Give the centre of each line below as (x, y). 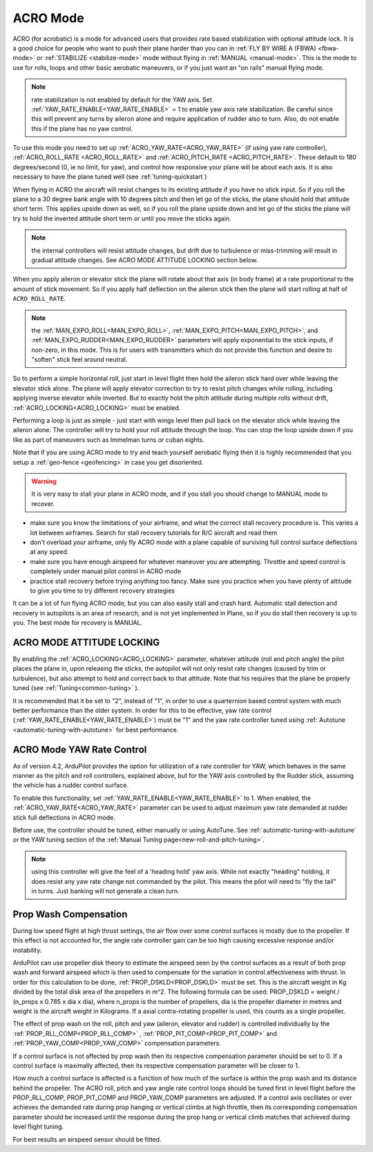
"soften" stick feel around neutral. (79, 360)
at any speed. (49, 552)
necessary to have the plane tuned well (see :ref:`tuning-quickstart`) (110, 177)
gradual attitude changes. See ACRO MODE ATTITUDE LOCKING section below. (145, 260)
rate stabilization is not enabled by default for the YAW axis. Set (122, 100)
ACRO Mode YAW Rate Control (80, 749)
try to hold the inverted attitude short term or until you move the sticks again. (122, 219)
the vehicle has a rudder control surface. (71, 786)
